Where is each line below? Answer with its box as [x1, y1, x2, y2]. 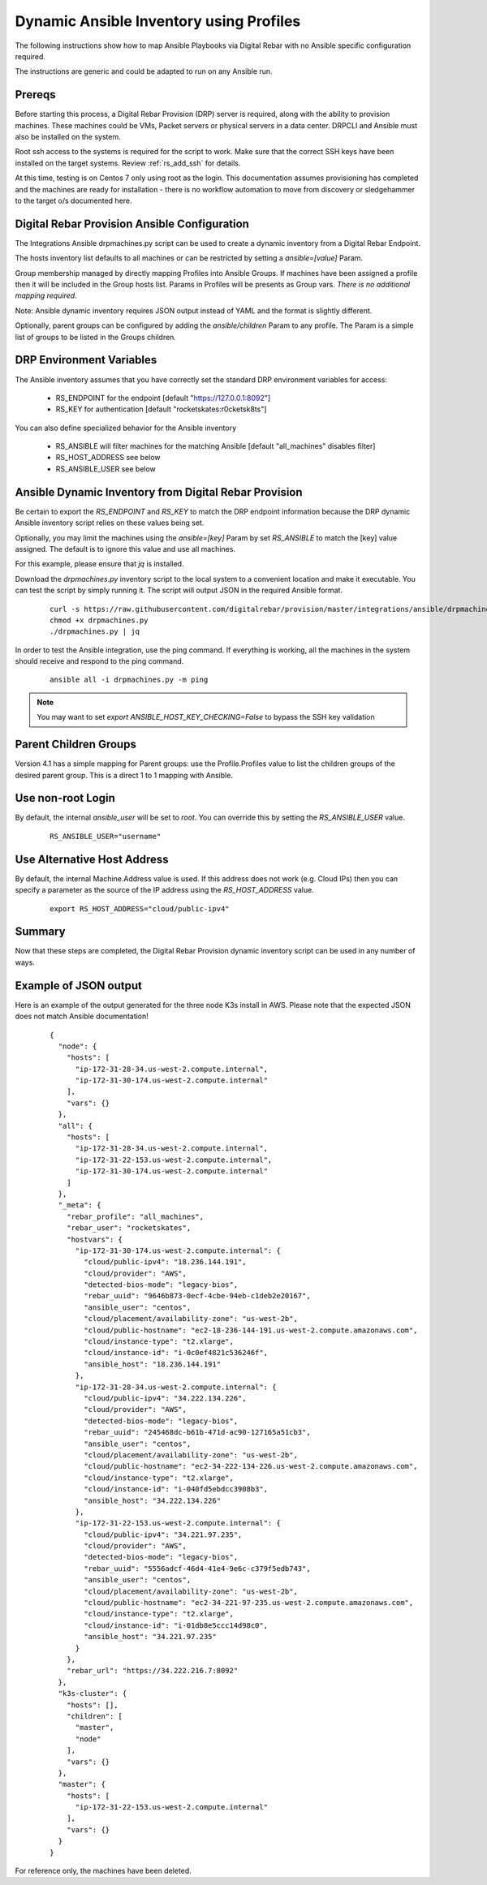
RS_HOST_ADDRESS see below [55, 453, 162, 463]
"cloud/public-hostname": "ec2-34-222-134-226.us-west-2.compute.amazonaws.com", [84, 1461, 418, 1471]
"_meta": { [58, 1201, 101, 1210]
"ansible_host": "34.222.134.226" [84, 1496, 222, 1505]
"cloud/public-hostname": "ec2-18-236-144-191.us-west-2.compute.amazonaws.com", [84, 1325, 418, 1335]
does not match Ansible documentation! [15, 1011, 149, 1022]
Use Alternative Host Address [15, 852, 170, 866]
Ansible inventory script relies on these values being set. [15, 518, 205, 527]
